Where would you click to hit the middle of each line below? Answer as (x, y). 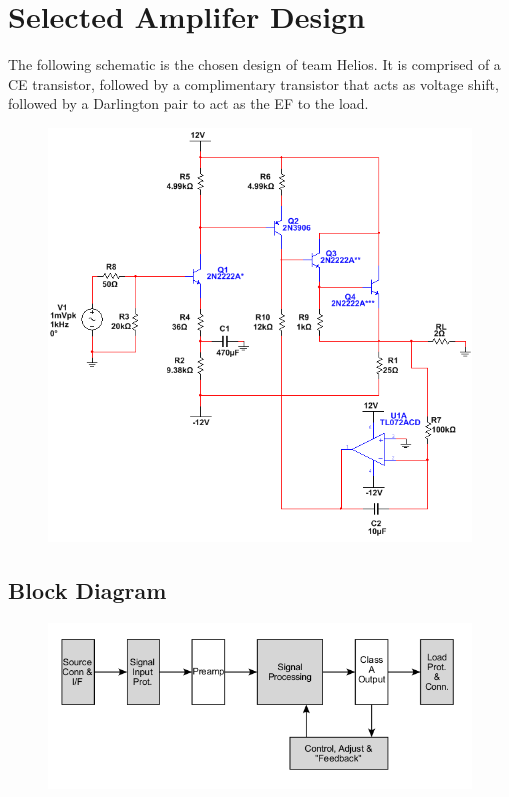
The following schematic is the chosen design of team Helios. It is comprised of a (254, 64)
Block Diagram (87, 589)
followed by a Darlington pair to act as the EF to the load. (188, 103)
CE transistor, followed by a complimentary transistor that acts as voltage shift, (253, 83)
